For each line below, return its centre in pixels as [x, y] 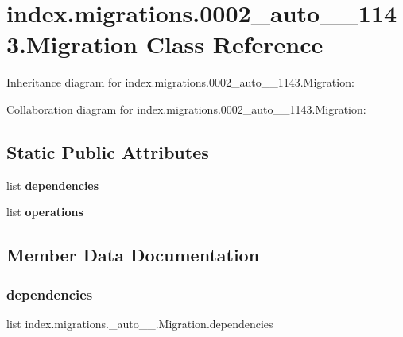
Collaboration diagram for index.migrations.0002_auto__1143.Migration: [186, 108]
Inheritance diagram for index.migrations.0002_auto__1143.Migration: [180, 82]
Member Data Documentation [133, 255]
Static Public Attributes [108, 151]
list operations [45, 212]
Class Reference [234, 44]
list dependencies [53, 185]
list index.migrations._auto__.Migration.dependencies [140, 323]
